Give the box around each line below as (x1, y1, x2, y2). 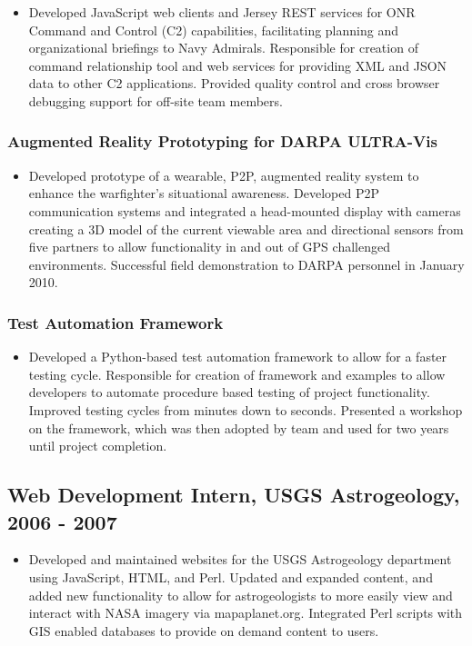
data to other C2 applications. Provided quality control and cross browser (28, 74, 440, 93)
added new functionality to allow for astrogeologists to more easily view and (28, 585, 453, 604)
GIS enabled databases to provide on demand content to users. (28, 621, 379, 640)
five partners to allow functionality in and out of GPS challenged (28, 237, 390, 256)
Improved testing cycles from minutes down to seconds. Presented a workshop (28, 400, 463, 419)
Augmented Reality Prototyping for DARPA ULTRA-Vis (7, 130, 437, 153)
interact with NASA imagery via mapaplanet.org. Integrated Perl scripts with (28, 603, 463, 622)
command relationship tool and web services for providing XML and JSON (28, 55, 447, 75)
